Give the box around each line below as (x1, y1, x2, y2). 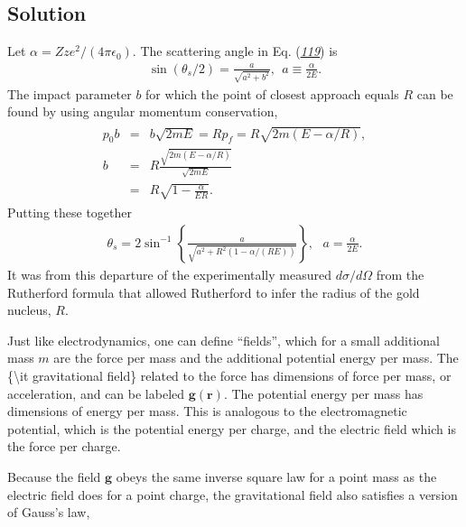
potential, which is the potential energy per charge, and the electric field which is (7, 419, 456, 438)
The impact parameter (7, 84, 132, 103)
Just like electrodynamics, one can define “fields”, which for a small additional (7, 330, 440, 349)
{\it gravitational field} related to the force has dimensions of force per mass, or (7, 365, 452, 384)
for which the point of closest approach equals (145, 84, 399, 103)
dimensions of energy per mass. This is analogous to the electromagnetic (7, 402, 407, 421)
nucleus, (7, 300, 51, 319)
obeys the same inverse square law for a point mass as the (116, 467, 437, 485)
